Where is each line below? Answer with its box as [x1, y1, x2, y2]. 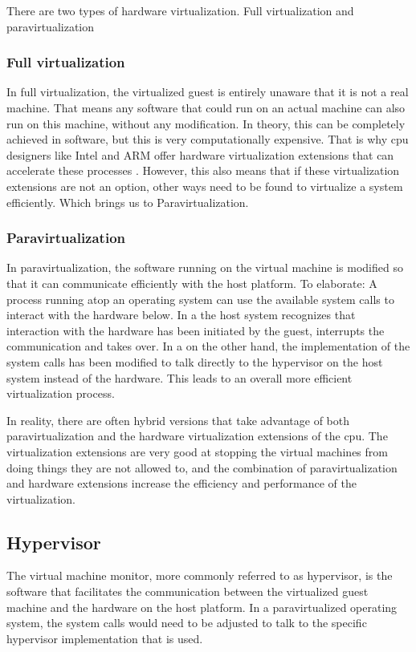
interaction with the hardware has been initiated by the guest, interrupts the [6, 322, 385, 338]
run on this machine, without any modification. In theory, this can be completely [6, 115, 406, 132]
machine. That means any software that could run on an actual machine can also [6, 99, 406, 115]
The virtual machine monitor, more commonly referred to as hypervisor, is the [6, 567, 393, 584]
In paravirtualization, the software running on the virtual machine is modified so [6, 259, 403, 276]
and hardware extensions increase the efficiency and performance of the [6, 475, 357, 492]
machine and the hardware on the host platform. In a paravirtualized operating [6, 598, 398, 615]
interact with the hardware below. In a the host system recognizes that [6, 306, 356, 323]
